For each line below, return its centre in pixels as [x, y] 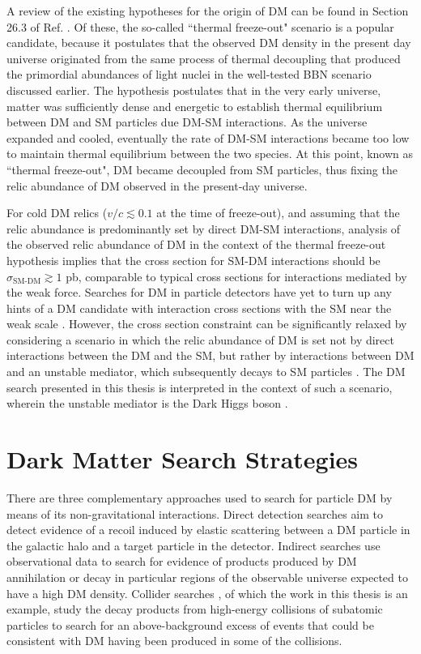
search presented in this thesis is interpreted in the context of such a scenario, [200, 387]
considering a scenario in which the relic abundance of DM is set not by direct [200, 339]
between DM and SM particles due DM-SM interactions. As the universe [187, 122]
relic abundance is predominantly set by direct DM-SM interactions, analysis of [204, 228]
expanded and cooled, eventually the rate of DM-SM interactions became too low [208, 137]
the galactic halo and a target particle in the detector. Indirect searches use [193, 545]
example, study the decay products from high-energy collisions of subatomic [195, 609]
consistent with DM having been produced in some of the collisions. [174, 641]
